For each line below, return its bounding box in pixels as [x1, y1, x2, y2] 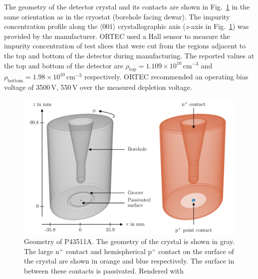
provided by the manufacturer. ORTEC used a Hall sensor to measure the [4, 30, 230, 41]
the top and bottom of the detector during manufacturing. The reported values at [4, 50, 255, 60]
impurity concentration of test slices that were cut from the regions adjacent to [4, 40, 246, 51]
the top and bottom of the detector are [4, 60, 123, 70]
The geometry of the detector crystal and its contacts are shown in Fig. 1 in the [4, 1, 250, 11]
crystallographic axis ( [118, 21, 186, 31]
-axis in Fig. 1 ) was [189, 21, 249, 31]
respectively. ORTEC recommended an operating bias [84, 71, 249, 82]
